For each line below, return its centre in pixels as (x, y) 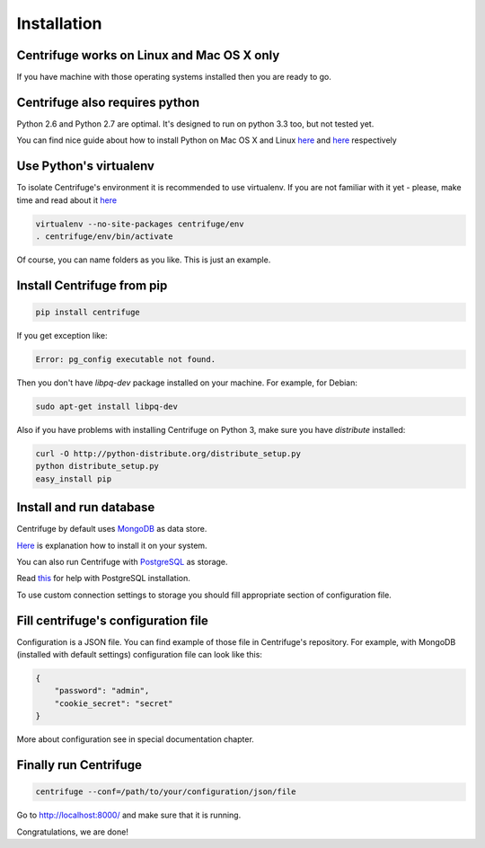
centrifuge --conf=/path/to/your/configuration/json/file (166, 792)
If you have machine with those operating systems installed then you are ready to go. (174, 77)
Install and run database (86, 508)
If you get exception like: (62, 336)
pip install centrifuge (88, 313)
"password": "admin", (102, 691)
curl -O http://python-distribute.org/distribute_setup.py (168, 453)
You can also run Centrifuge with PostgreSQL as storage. (122, 561)
